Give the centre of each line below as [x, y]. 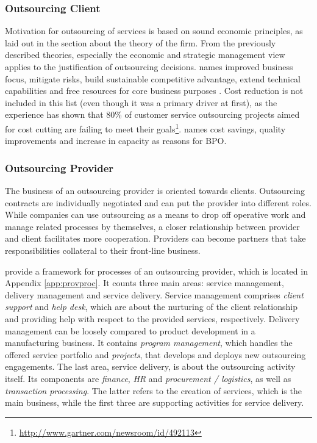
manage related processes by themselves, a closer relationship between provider [152, 226]
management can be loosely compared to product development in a [130, 330]
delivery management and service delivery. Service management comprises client [154, 294]
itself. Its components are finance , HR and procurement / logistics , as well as [148, 378]
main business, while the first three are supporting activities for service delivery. [155, 402]
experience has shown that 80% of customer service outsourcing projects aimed [152, 114]
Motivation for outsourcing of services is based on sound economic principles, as [154, 31]
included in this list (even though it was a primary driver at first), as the [141, 102]
